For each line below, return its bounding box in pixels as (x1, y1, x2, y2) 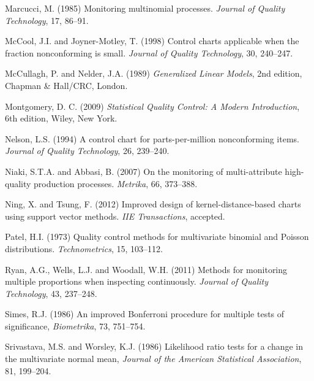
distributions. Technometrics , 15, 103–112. (5, 242, 163, 255)
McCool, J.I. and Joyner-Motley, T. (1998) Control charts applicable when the (5, 34, 299, 47)
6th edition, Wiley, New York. (5, 112, 118, 125)
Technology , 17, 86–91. (5, 13, 89, 26)
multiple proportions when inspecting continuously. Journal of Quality (5, 275, 269, 288)
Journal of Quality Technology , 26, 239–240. (5, 144, 170, 157)
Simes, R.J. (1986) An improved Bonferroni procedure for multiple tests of (5, 307, 285, 320)
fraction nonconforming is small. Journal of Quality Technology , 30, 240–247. (5, 46, 293, 59)
